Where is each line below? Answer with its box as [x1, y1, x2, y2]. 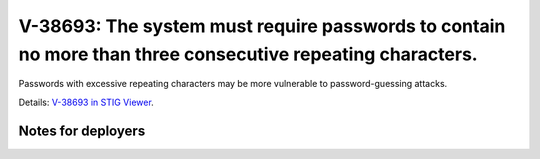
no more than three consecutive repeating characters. [18, 43, 479, 65]
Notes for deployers [18, 122, 146, 139]
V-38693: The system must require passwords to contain [18, 15, 506, 37]
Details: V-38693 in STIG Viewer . [18, 96, 154, 108]
